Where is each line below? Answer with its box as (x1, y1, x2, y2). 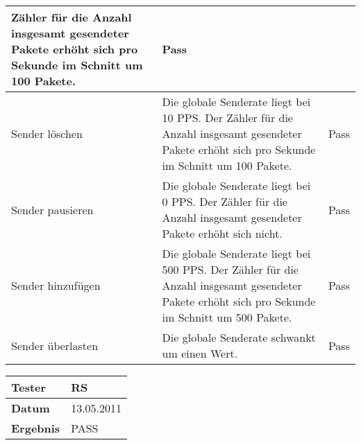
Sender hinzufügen (11, 277, 101, 293)
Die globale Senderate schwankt (162, 329, 316, 345)
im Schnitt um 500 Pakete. (162, 309, 292, 325)
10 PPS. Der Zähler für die (162, 110, 293, 125)
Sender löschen (11, 125, 83, 141)
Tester (11, 379, 47, 395)
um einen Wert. (162, 345, 238, 361)
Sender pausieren (11, 201, 94, 218)
